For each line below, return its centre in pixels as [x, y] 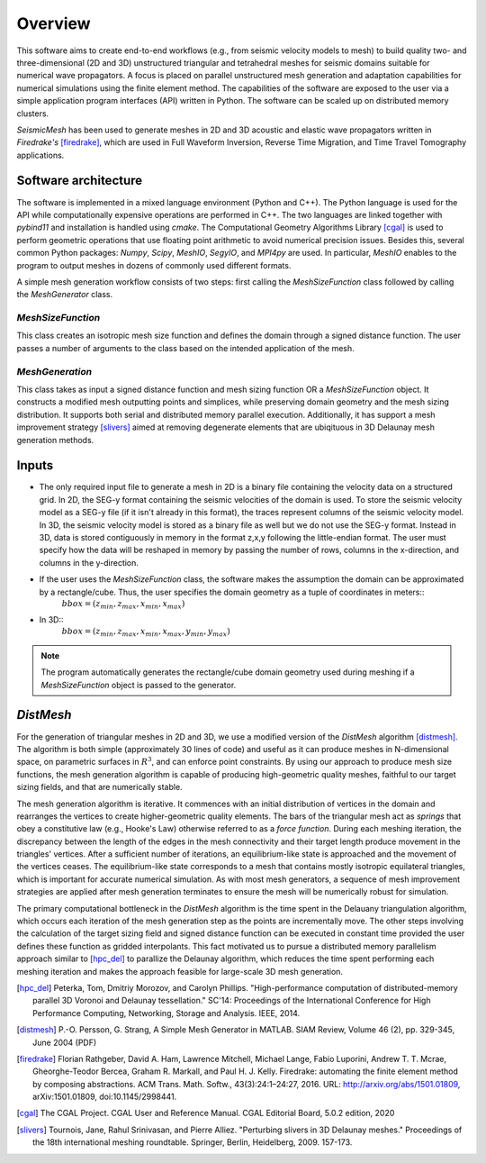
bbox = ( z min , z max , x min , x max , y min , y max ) [146, 632]
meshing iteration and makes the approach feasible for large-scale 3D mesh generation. [180, 971]
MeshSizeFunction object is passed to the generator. [139, 685]
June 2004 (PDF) [65, 1042]
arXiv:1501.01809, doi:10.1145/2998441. [105, 1097]
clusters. [33, 114]
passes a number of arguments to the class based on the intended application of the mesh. [185, 348]
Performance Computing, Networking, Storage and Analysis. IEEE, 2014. [166, 1013]
